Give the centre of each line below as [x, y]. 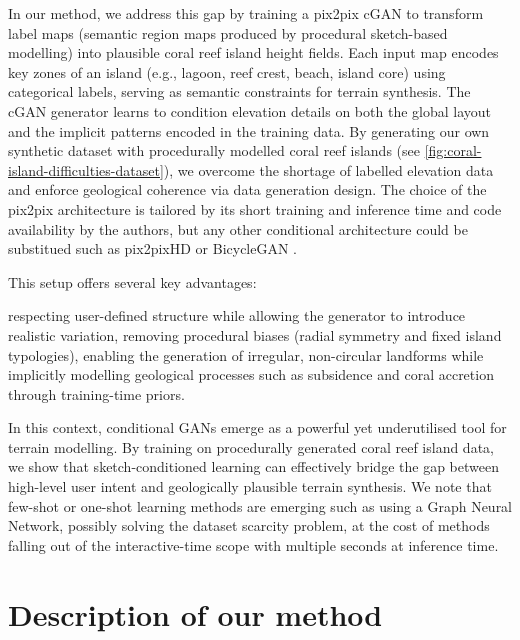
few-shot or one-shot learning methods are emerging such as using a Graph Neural [260, 505]
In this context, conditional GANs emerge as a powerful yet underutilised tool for [257, 427]
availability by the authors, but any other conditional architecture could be [238, 228]
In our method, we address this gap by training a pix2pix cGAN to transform [246, 13]
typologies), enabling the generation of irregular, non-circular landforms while [246, 354]
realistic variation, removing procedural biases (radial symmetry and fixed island [255, 334]
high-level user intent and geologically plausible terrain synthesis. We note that [250, 486]
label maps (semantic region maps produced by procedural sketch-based [228, 32]
